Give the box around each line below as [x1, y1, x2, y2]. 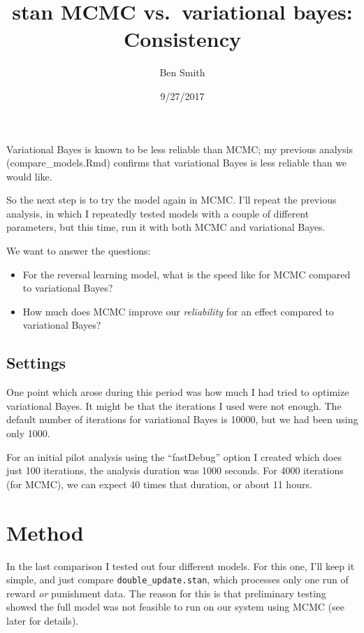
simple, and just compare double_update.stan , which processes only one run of [6, 572, 349, 587]
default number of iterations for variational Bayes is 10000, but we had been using [6, 412, 358, 427]
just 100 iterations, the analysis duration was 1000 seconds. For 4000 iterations [6, 463, 344, 478]
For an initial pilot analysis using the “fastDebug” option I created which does [6, 449, 342, 464]
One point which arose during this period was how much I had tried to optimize [6, 385, 349, 399]
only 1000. [6, 426, 50, 441]
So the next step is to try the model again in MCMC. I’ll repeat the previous [6, 192, 337, 207]
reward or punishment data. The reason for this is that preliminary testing [6, 585, 326, 600]
